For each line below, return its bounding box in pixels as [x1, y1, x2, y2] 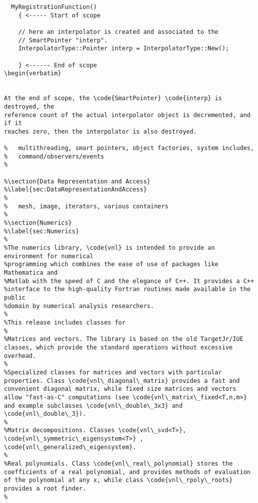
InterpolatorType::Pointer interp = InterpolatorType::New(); [18, 45, 230, 52]
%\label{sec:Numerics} [4, 227, 79, 235]
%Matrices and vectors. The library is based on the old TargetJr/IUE [4, 335, 244, 343]
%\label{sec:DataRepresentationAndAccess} [4, 186, 147, 193]
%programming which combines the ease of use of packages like [4, 261, 219, 268]
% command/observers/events [4, 153, 104, 160]
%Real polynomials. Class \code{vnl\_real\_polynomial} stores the [4, 460, 233, 468]
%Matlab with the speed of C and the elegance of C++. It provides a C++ [4, 277, 255, 285]
